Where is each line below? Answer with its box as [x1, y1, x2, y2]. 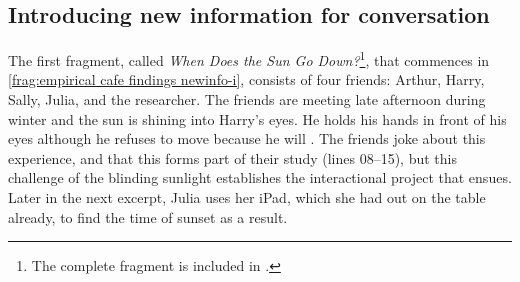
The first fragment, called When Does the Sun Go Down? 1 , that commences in [8, 47, 490, 70]
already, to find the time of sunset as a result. [8, 206, 288, 227]
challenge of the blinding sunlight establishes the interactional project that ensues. [8, 167, 512, 188]
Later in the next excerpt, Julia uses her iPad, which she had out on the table [8, 187, 486, 208]
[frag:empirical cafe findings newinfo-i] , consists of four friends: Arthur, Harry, [8, 69, 485, 90]
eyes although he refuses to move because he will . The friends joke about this [8, 128, 486, 149]
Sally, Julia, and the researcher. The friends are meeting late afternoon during [8, 89, 486, 110]
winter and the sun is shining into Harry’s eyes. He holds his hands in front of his [8, 108, 507, 129]
